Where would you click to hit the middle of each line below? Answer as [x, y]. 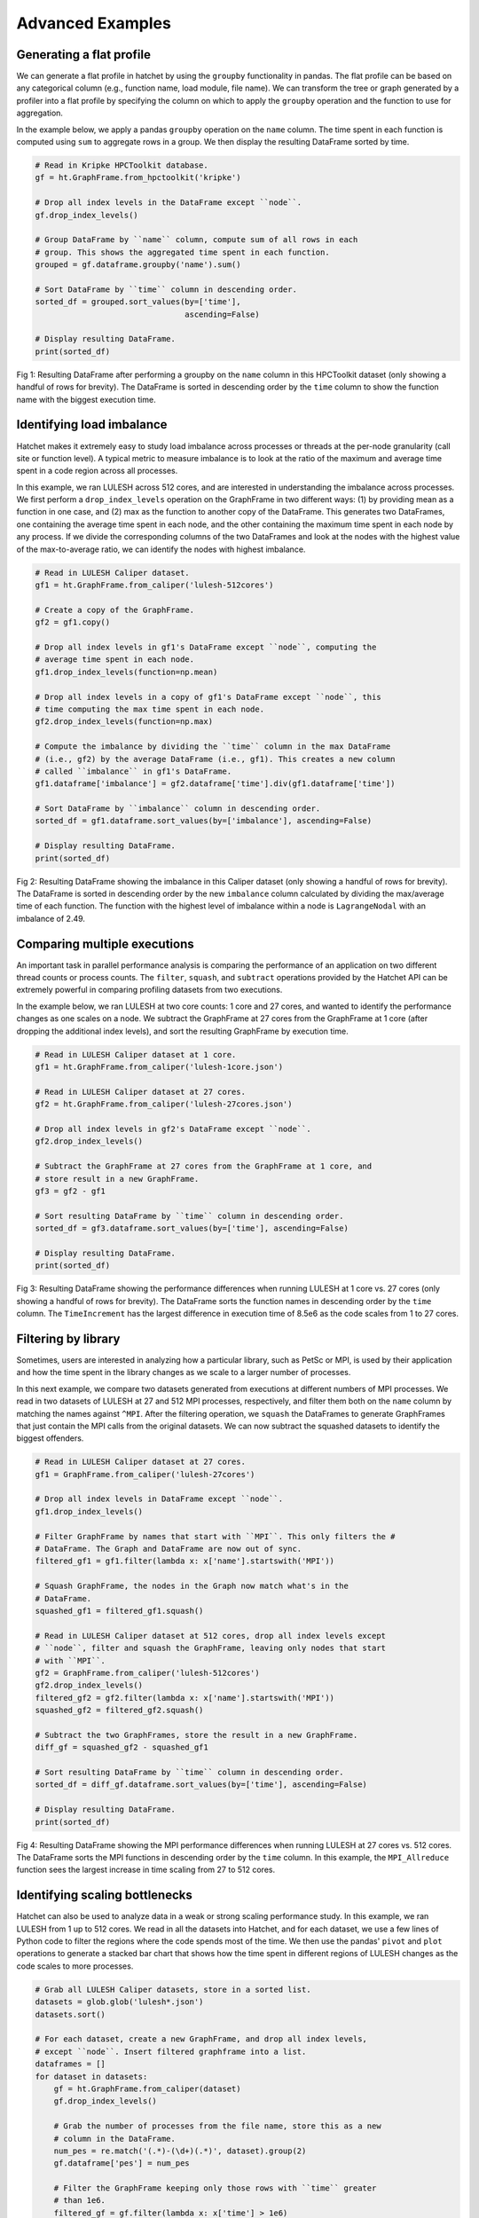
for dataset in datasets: [91, 2076]
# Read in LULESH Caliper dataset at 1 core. [136, 1054]
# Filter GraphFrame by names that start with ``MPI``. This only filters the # [215, 1536]
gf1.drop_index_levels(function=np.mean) [126, 672]
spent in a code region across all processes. [97, 471]
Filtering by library [68, 1338]
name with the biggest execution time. [86, 399]
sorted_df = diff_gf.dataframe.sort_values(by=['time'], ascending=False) [201, 1785]
